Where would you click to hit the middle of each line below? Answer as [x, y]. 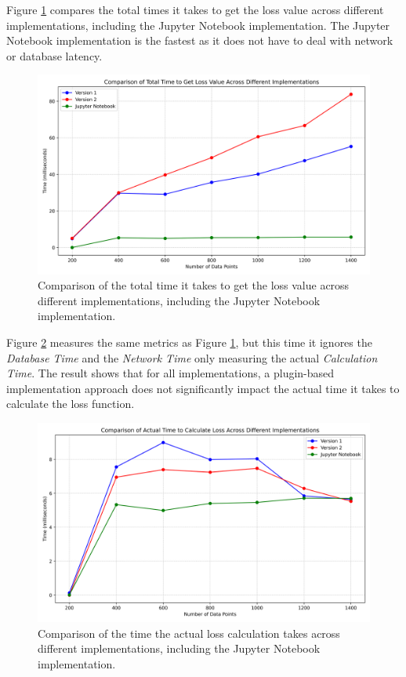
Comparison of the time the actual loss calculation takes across [189, 633]
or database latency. [54, 55]
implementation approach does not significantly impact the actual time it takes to [203, 388]
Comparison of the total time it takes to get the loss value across [194, 285]
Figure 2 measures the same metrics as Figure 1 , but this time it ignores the [189, 342]
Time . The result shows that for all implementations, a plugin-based [170, 373]
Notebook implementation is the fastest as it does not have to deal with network [200, 40]
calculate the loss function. [71, 404]
